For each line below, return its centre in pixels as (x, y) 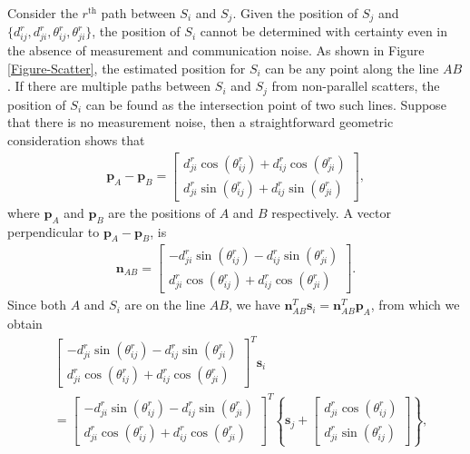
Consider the (43, 13)
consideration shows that (76, 140)
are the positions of (162, 212)
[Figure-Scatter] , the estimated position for (127, 68)
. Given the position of (295, 13)
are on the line (165, 305)
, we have (254, 305)
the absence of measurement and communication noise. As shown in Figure (216, 50)
